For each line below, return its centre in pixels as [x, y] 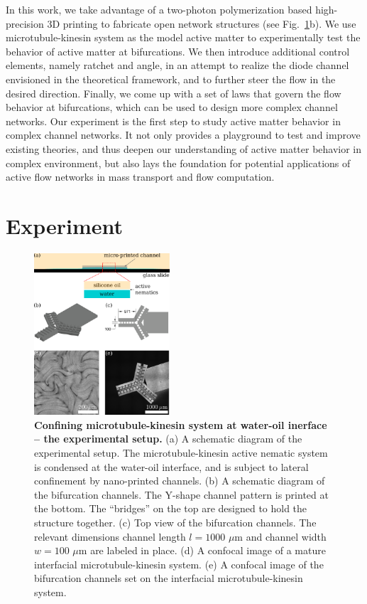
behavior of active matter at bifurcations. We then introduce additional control [178, 51]
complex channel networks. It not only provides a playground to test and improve [183, 135]
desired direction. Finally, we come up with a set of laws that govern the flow [174, 93]
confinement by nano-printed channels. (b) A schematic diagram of [180, 481]
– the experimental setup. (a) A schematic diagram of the [168, 439]
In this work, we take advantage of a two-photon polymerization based [159, 9]
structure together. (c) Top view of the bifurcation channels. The [175, 522]
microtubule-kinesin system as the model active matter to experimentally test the [183, 37]
